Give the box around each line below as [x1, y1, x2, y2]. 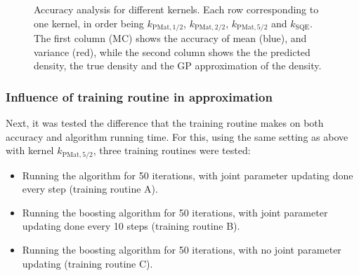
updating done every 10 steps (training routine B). [22, 219, 240, 233]
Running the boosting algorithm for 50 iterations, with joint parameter [22, 205, 328, 219]
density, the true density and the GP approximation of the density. [34, 58, 322, 73]
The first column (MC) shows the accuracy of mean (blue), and [34, 31, 307, 46]
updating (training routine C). [22, 256, 153, 270]
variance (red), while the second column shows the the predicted [34, 44, 311, 59]
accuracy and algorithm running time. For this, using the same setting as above [6, 129, 348, 144]
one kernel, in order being [34, 15, 144, 30]
